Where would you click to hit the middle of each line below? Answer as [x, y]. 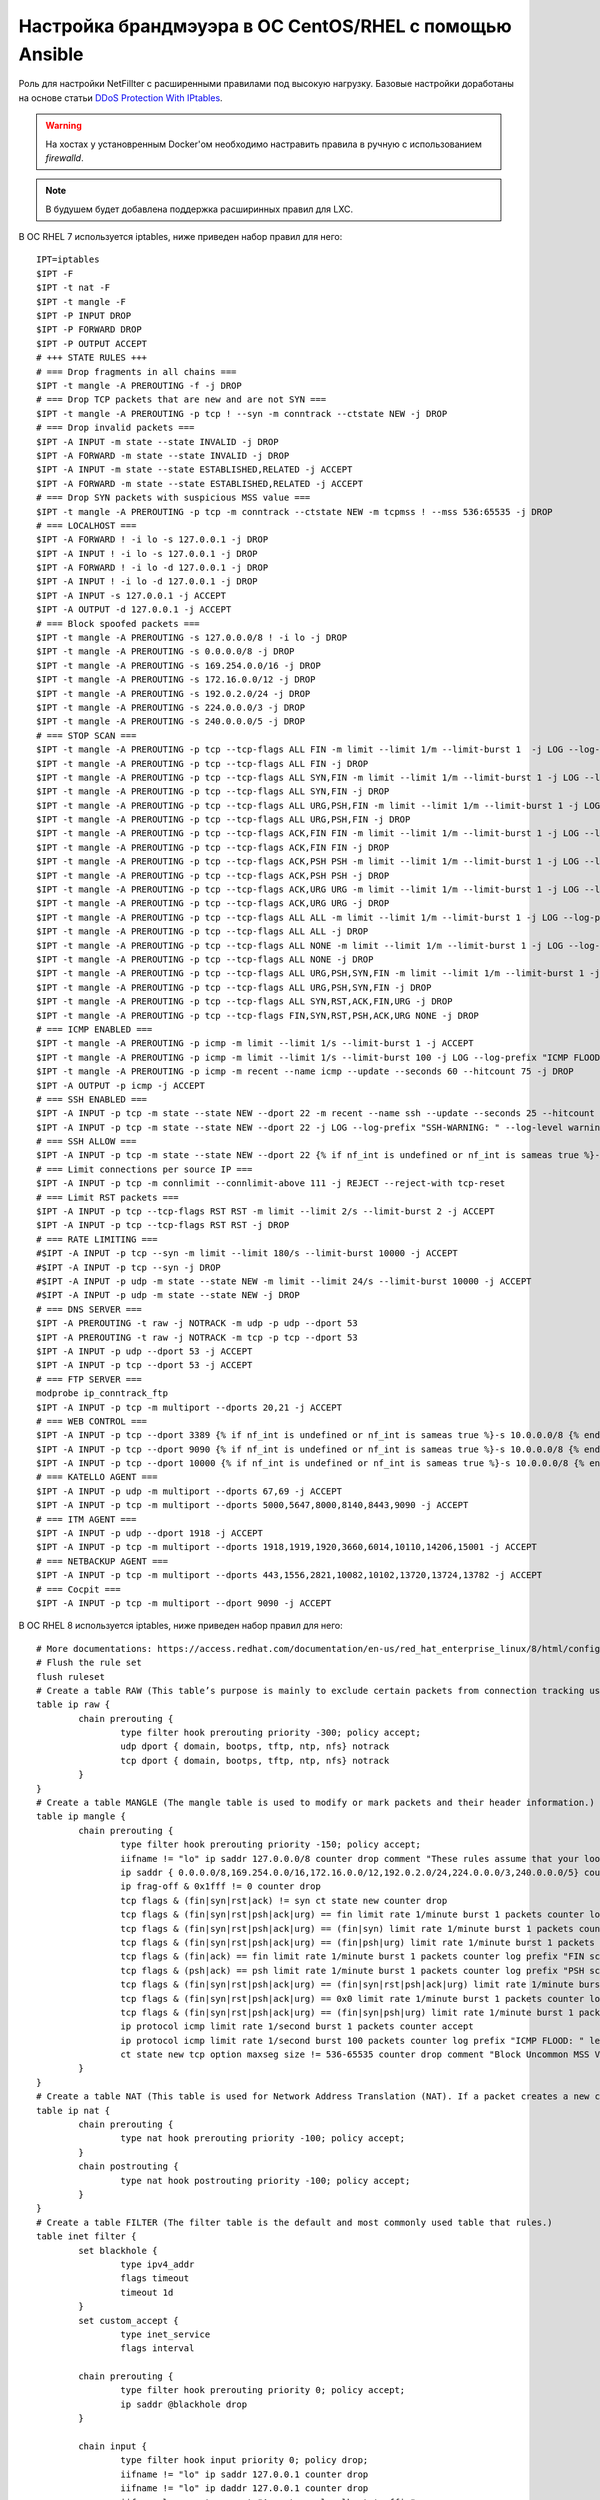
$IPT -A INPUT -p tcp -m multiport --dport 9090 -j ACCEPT [184, 1603]
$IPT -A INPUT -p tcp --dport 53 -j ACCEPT [144, 1365]
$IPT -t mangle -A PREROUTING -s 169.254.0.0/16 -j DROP [179, 665]
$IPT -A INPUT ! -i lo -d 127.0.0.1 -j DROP [147, 581]
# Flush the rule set [89, 1663]
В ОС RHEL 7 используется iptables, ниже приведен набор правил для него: [180, 237]
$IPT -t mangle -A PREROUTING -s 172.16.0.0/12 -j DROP [176, 679]
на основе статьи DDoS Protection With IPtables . [121, 97]
